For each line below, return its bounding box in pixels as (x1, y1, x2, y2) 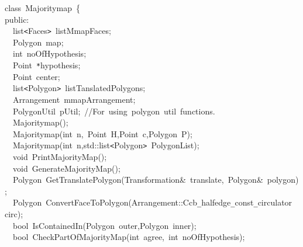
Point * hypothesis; (12, 59, 81, 71)
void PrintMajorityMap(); (12, 150, 107, 162)
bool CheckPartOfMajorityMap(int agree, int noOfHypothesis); (12, 231, 245, 243)
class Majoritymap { (5, 2, 80, 13)
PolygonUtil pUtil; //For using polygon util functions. (12, 105, 215, 117)
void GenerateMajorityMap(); (12, 162, 120, 174)
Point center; (12, 70, 60, 82)
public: (5, 13, 29, 25)
